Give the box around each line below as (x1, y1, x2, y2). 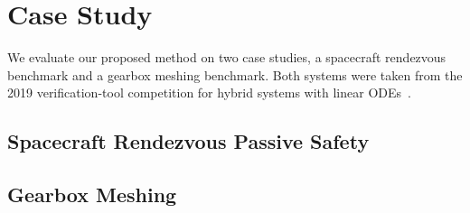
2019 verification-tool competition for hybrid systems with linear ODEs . (7, 83, 411, 102)
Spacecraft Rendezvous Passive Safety (7, 127, 370, 155)
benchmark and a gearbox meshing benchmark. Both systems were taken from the (7, 65, 463, 84)
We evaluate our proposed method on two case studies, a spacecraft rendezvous (7, 48, 446, 67)
